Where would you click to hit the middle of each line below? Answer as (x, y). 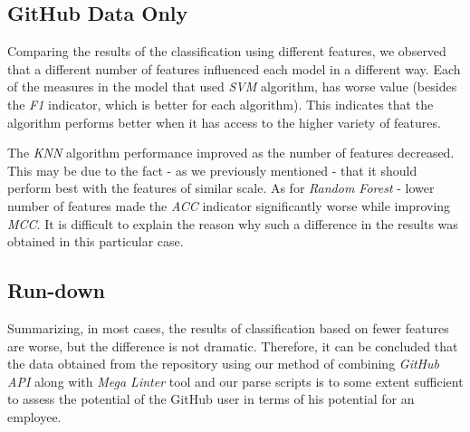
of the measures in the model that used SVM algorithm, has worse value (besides (232, 86)
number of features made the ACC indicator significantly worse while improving (229, 205)
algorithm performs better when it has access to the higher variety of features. (224, 122)
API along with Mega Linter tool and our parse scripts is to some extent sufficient (235, 381)
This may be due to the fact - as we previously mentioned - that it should (212, 170)
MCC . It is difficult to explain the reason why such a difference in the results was (233, 223)
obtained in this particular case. (96, 241)
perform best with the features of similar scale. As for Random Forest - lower (221, 188)
